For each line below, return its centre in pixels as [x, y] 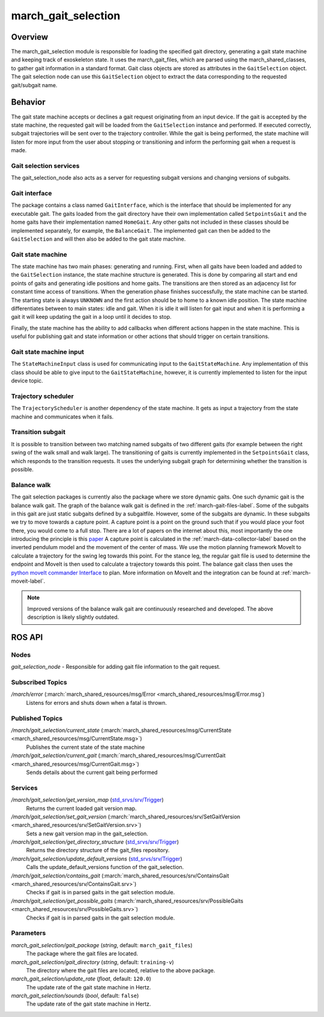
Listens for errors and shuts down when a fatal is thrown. [97, 702]
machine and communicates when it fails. [62, 416]
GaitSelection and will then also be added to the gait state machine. [98, 239]
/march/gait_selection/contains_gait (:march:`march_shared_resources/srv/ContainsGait [120, 876]
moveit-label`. [28, 581]
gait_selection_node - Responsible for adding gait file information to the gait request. [116, 667]
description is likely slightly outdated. [73, 617]
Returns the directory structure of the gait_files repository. [98, 850]
